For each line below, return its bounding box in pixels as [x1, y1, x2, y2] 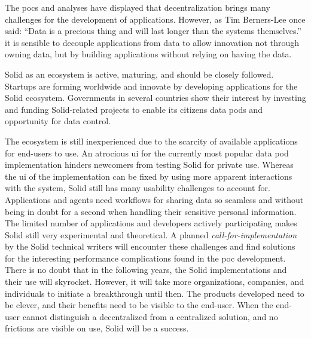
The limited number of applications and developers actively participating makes [5, 217, 297, 229]
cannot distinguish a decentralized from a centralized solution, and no [22, 310, 278, 322]
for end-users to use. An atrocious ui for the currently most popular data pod [5, 146, 289, 159]
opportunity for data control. [5, 115, 111, 127]
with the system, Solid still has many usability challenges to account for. [5, 182, 270, 194]
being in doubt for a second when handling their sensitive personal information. [5, 205, 297, 217]
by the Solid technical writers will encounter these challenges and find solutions [5, 240, 295, 253]
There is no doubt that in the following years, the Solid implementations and [5, 263, 287, 276]
